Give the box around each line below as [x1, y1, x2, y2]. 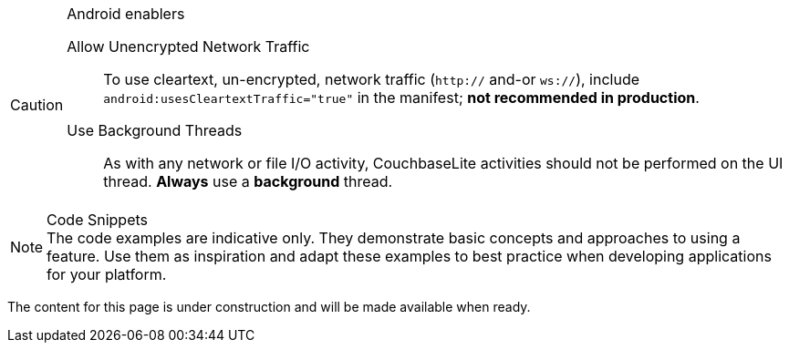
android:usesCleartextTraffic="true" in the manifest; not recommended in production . [103, 88, 700, 107]
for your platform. [47, 265, 167, 283]
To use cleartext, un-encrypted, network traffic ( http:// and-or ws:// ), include [103, 70, 640, 88]
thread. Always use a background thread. [103, 172, 393, 190]
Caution [10, 96, 64, 114]
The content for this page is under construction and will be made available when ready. [7, 299, 531, 314]
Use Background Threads [67, 121, 243, 139]
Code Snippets [47, 211, 149, 229]
